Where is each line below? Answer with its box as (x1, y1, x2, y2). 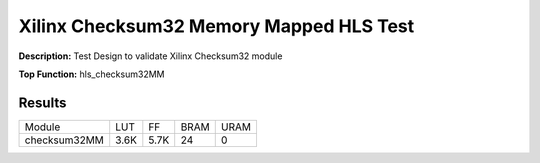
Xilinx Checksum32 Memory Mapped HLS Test (18, 15, 415, 37)
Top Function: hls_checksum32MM (18, 68, 165, 80)
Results (18, 94, 67, 111)
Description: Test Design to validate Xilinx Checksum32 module (18, 50, 283, 62)
